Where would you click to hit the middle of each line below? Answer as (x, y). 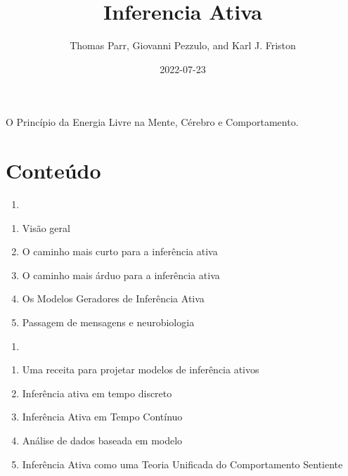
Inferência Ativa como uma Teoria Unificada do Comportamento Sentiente (182, 464)
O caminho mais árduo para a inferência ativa (121, 275)
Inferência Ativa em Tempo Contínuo (102, 417)
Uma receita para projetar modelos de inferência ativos (141, 369)
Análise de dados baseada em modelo (102, 440)
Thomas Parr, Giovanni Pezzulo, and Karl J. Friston (183, 45)
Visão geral (46, 227)
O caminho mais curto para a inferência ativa (120, 251)
